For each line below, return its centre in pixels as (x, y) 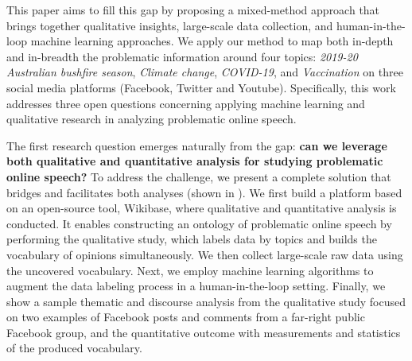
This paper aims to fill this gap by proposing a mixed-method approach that (193, 10)
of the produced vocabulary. (74, 348)
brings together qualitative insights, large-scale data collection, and (170, 25)
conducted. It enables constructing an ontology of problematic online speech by (199, 223)
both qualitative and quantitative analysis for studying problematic (195, 161)
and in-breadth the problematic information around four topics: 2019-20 (182, 56)
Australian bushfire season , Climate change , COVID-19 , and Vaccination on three (205, 72)
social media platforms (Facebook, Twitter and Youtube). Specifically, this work (201, 87)
